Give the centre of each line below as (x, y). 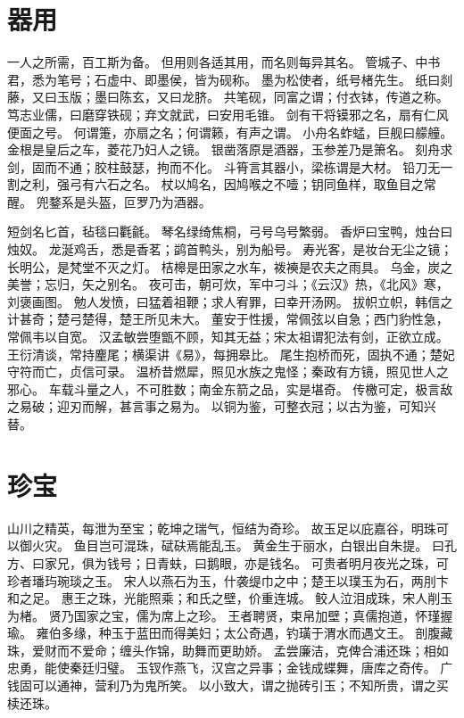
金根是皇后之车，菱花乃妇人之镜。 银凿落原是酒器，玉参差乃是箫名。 (209, 149)
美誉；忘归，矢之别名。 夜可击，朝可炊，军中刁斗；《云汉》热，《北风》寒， (228, 284)
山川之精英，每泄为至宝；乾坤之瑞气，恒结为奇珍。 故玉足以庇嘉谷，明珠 (222, 528)
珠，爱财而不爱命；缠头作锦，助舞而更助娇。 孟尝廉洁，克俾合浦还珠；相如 (228, 650)
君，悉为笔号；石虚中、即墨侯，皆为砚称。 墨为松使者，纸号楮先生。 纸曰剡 (230, 79)
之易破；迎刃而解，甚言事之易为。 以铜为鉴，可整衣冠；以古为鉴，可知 (215, 406)
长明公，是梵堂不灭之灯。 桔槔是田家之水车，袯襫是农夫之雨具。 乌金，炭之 (230, 266)
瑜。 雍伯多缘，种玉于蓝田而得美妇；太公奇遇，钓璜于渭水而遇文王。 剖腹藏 (230, 633)
